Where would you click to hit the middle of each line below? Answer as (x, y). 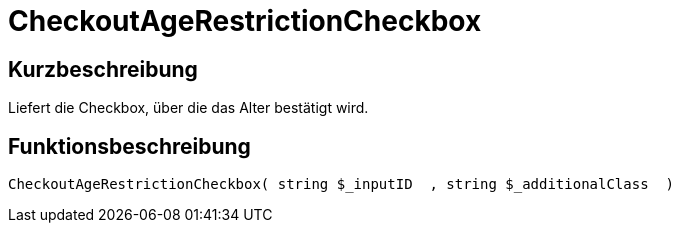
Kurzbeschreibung (103, 69)
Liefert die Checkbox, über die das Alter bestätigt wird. (188, 108)
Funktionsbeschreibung (129, 146)
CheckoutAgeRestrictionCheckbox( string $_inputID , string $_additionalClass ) (341, 184)
